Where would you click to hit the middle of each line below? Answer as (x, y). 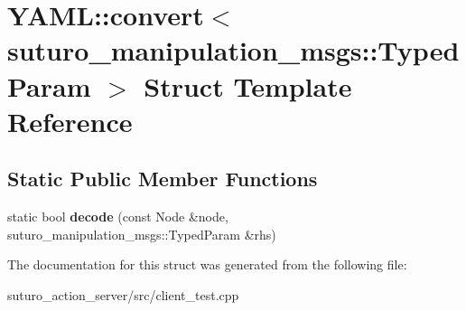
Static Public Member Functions (163, 179)
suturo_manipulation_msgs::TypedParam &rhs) (142, 234)
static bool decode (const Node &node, (118, 217)
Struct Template (248, 85)
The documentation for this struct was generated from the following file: (207, 264)
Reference (70, 121)
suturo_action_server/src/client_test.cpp (123, 294)
